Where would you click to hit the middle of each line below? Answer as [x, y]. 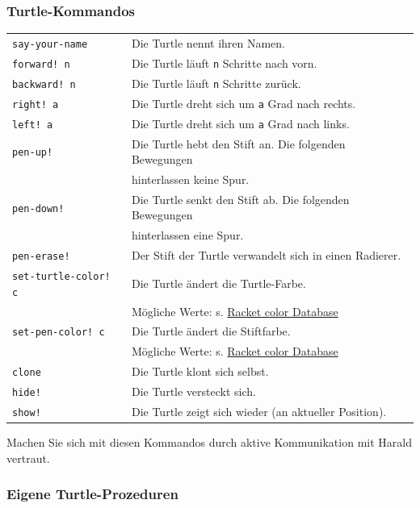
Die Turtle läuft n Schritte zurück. [216, 83]
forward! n [41, 64]
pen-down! [38, 208]
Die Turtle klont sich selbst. [200, 371]
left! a [33, 125]
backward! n [44, 84]
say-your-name [50, 44]
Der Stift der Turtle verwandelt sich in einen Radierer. [266, 255]
